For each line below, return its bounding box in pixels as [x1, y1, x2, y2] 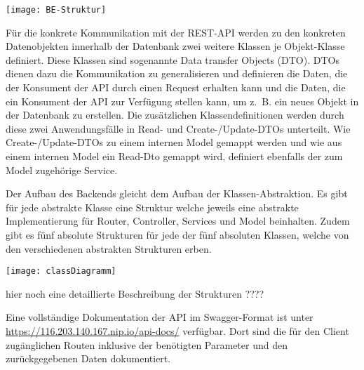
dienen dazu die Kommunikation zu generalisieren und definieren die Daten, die [6, 66, 348, 81]
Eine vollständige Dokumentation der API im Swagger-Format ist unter [6, 310, 314, 324]
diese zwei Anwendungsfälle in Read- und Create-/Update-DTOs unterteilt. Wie [6, 121, 351, 136]
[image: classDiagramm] [6, 266, 116, 277]
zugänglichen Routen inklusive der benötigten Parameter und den [6, 337, 288, 352]
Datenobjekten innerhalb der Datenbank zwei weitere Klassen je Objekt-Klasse [6, 39, 345, 53]
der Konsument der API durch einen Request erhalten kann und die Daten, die [6, 80, 346, 95]
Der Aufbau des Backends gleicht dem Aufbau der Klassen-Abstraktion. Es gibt [6, 186, 348, 201]
